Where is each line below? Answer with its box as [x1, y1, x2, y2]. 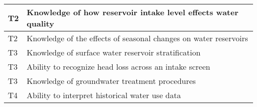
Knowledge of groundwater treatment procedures [27, 75, 196, 86]
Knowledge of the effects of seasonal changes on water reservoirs [27, 32, 248, 44]
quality [27, 18, 54, 29]
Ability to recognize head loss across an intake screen [27, 61, 211, 72]
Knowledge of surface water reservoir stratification [27, 47, 201, 58]
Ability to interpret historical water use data [27, 89, 181, 101]
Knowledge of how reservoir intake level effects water [27, 6, 239, 18]
